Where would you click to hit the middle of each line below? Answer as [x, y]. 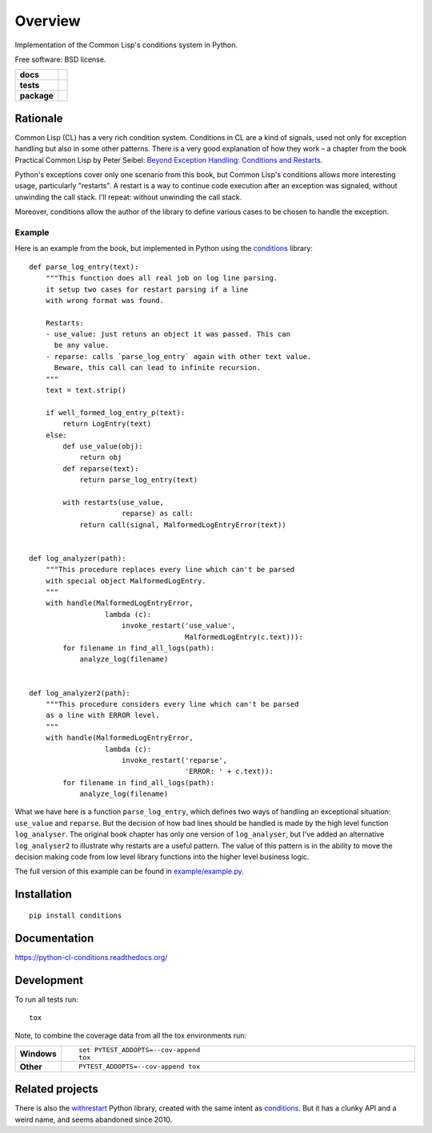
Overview [48, 21]
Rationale [39, 118]
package [36, 96]
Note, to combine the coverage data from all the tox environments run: [131, 1036]
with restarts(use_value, [113, 502]
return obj [101, 458]
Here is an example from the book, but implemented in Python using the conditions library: [164, 248]
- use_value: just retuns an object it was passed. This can [168, 334]
